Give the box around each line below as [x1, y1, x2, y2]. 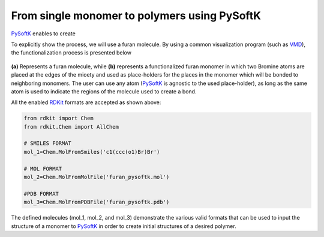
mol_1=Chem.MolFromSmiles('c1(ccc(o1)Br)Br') [23, 148, 160, 155]
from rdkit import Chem [23, 115, 94, 122]
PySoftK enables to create [11, 30, 76, 37]
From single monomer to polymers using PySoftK [11, 9, 261, 22]
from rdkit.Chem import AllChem [23, 123, 119, 130]
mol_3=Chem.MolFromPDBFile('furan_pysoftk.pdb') [23, 199, 170, 206]
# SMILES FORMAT [23, 140, 72, 147]
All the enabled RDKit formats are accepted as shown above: [11, 99, 161, 106]
